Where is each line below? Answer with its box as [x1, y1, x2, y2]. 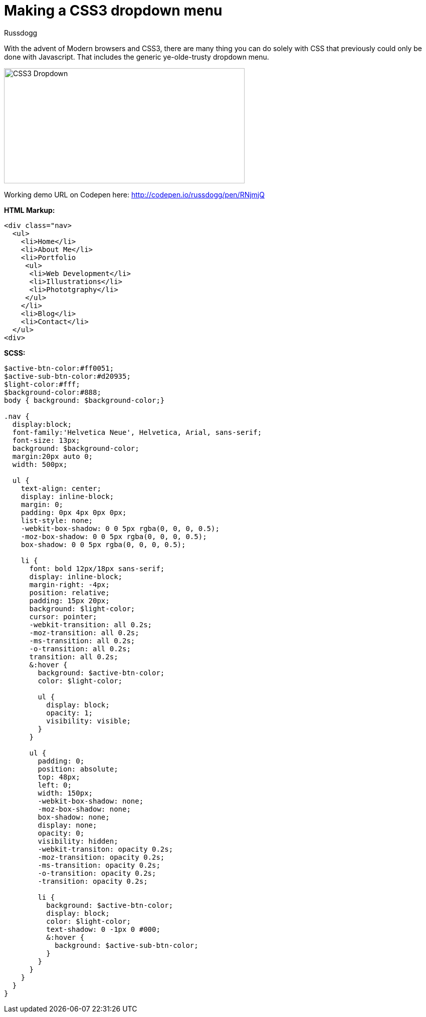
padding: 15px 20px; [29, 596, 110, 605]
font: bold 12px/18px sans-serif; [29, 564, 165, 573]
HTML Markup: [4, 205, 55, 214]
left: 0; [38, 781, 72, 789]
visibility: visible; [46, 716, 131, 725]
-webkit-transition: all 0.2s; [29, 620, 152, 629]
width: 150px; [38, 789, 93, 797]
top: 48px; [38, 773, 80, 781]
